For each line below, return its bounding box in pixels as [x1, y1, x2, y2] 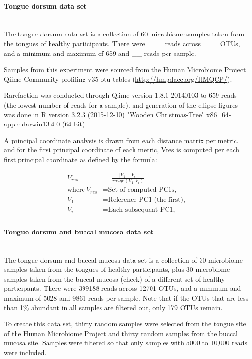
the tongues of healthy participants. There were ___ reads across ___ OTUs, [4, 38, 240, 48]
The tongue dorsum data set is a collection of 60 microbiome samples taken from [4, 29, 245, 39]
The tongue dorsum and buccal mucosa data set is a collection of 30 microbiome [4, 254, 243, 265]
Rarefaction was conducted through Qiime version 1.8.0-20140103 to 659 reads [4, 90, 237, 100]
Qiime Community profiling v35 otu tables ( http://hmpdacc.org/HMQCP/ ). [4, 73, 232, 84]
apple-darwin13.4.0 [4, 119, 60, 129]
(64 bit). [62, 119, 87, 129]
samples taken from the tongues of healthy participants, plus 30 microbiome [4, 264, 230, 274]
